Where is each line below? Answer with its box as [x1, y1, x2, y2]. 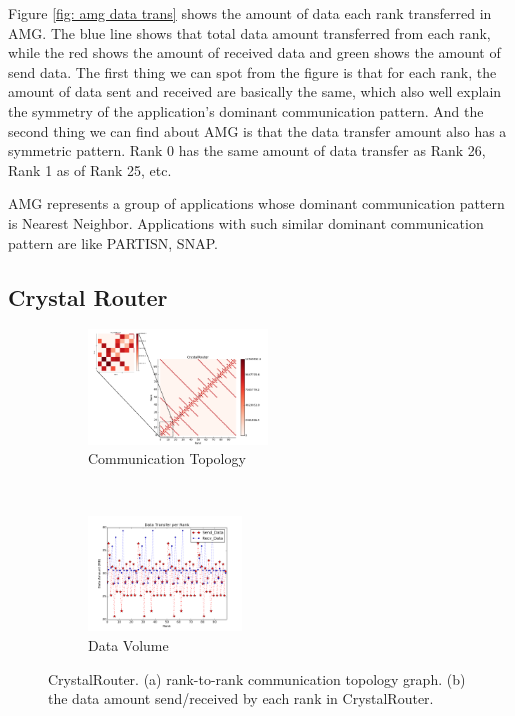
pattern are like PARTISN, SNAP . [8, 232, 218, 253]
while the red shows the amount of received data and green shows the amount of [8, 42, 501, 63]
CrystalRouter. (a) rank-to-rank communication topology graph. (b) [48, 668, 466, 689]
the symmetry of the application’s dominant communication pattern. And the [8, 100, 484, 121]
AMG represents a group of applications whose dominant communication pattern [8, 193, 505, 214]
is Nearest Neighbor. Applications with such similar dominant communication [8, 212, 484, 233]
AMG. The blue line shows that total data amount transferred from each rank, [8, 22, 491, 43]
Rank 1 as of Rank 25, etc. [8, 159, 172, 180]
